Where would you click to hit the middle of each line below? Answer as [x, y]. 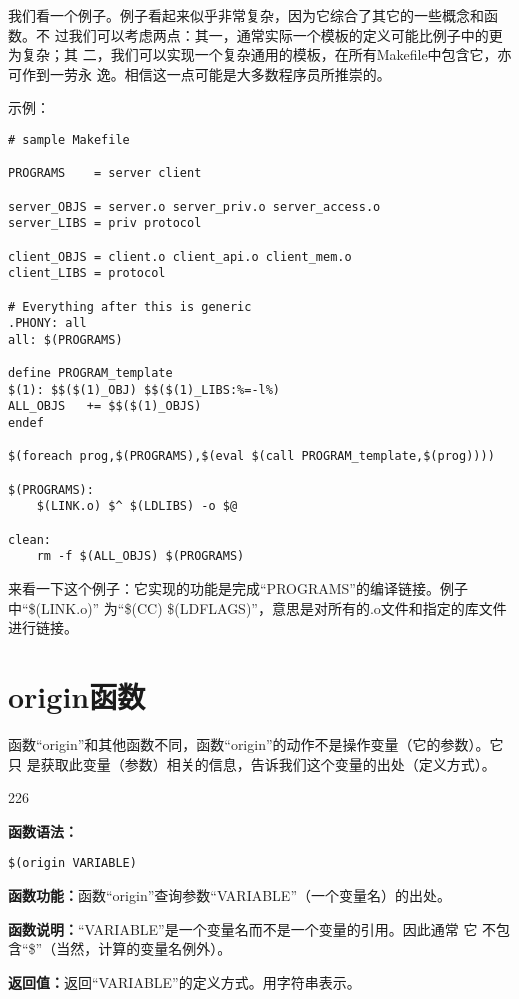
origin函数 [77, 696]
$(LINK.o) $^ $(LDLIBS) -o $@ [137, 506]
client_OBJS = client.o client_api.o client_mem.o [180, 256]
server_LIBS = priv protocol [105, 223]
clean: [29, 539]
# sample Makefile [69, 139]
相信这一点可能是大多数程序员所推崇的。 [257, 73]
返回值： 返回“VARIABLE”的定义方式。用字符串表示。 [184, 981]
